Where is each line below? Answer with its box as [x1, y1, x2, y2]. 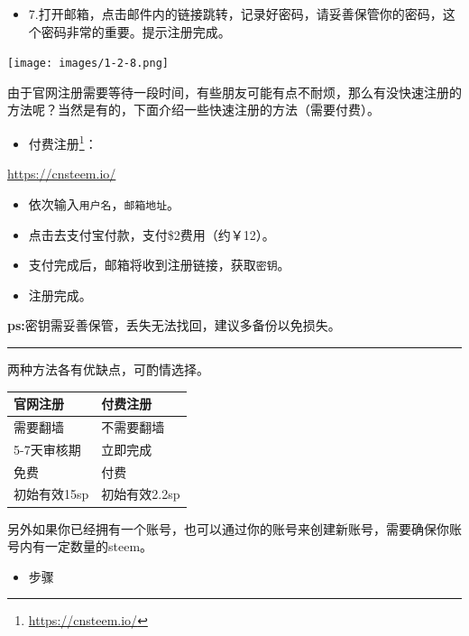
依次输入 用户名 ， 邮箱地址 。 [28, 194, 180, 213]
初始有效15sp [14, 484, 89, 503]
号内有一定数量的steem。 [7, 537, 153, 556]
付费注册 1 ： [28, 132, 97, 152]
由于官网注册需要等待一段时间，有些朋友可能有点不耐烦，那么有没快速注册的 [7, 82, 462, 101]
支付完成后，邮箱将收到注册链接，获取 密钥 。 [28, 255, 290, 274]
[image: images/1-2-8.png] [7, 57, 169, 70]
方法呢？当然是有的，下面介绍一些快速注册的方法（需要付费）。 [7, 100, 380, 119]
